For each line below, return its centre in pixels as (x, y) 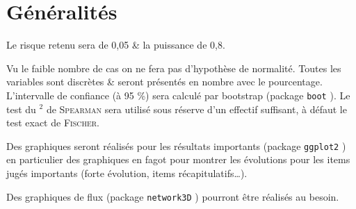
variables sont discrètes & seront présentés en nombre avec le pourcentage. (164, 82)
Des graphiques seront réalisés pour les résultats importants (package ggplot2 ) (176, 145)
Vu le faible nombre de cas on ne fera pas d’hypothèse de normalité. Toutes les (174, 68)
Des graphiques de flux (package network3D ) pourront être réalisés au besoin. (173, 196)
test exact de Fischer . (53, 123)
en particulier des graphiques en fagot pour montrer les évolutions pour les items (178, 159)
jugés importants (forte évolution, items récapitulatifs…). (127, 173)
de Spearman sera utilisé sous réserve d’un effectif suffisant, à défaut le (196, 109)
